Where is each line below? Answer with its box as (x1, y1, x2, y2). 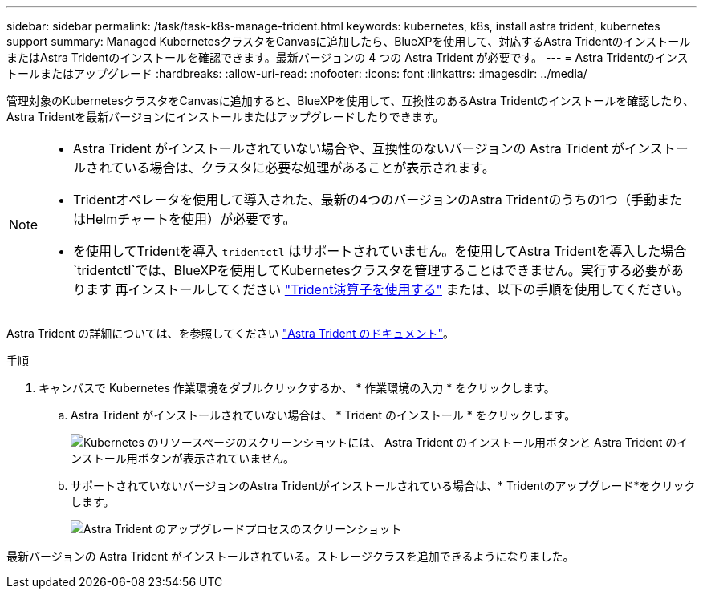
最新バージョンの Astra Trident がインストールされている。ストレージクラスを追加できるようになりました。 (6, 549, 575, 563)
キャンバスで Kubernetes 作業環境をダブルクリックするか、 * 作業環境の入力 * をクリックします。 (39, 381, 555, 395)
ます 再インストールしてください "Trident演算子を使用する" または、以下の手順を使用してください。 (86, 281, 689, 297)
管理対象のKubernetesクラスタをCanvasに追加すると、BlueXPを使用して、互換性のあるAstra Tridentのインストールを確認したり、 (6, 94, 694, 107)
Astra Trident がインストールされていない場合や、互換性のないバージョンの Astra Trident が (73, 140, 624, 156)
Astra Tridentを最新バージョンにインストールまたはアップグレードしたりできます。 (6, 110, 445, 123)
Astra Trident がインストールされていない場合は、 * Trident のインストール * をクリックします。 (71, 408, 576, 422)
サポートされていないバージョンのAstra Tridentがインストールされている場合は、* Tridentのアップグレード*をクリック (71, 479, 696, 492)
